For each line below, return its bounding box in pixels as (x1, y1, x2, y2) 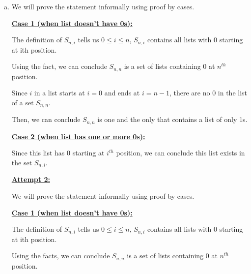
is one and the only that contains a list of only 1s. (97, 114, 248, 124)
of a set (11, 97, 34, 107)
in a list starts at (34, 88, 85, 98)
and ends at (104, 88, 140, 98)
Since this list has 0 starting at (11, 148, 105, 158)
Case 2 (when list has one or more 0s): (11, 131, 145, 141)
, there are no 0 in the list (169, 88, 248, 98)
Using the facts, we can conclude (11, 250, 110, 261)
